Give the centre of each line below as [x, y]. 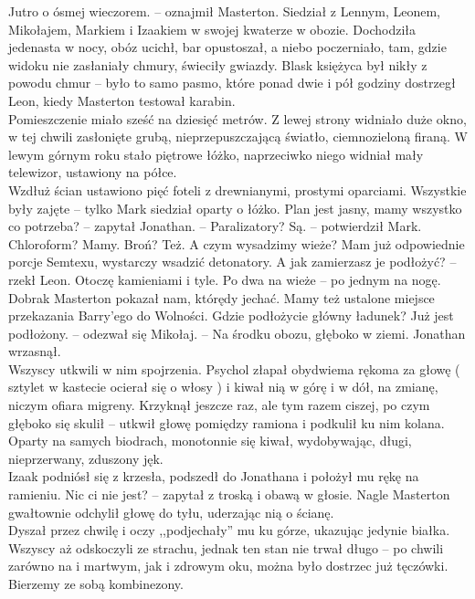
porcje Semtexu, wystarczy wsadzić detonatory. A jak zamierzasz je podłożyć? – [232, 262]
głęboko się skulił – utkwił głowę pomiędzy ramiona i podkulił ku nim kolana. [227, 422]
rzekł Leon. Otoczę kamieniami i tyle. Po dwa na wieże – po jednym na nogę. [225, 279]
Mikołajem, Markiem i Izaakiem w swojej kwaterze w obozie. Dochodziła [212, 29]
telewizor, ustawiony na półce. [93, 172]
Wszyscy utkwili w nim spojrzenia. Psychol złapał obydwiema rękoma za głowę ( [234, 368]
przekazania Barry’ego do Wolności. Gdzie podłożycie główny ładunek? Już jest [231, 315]
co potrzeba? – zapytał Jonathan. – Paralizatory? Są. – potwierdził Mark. [215, 226]
